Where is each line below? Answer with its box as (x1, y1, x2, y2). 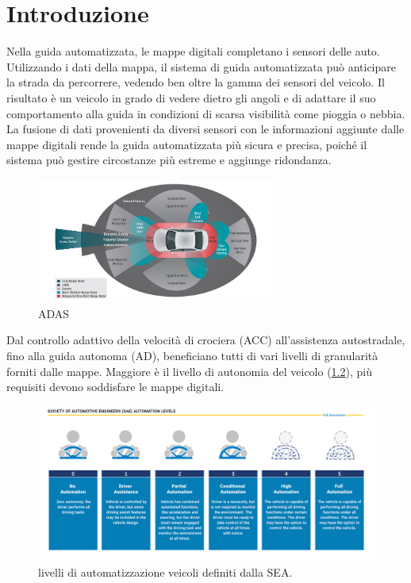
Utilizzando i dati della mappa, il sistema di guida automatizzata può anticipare (6, 58, 396, 75)
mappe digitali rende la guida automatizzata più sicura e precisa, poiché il (6, 136, 367, 152)
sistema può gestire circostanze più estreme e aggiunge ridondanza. (6, 152, 332, 168)
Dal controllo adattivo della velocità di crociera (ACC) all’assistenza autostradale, (6, 332, 405, 348)
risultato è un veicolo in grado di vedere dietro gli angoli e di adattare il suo (6, 89, 376, 105)
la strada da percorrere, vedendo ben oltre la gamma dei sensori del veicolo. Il (6, 74, 385, 90)
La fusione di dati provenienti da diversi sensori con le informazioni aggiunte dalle (6, 121, 405, 137)
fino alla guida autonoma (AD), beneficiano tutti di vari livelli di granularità (6, 347, 378, 363)
